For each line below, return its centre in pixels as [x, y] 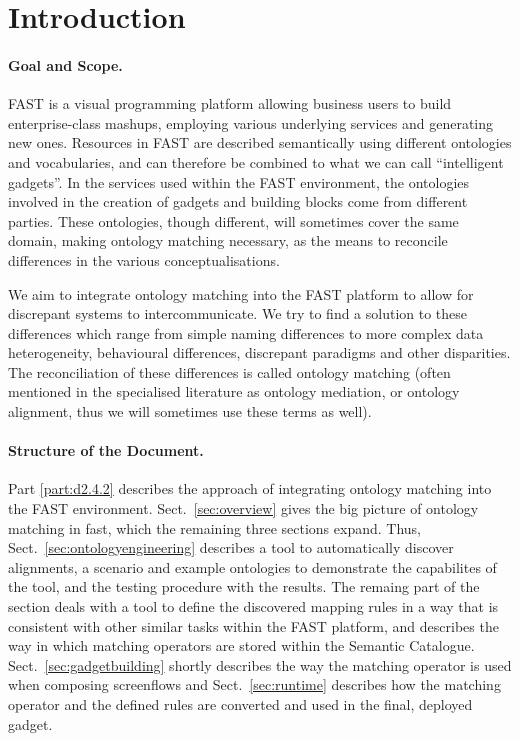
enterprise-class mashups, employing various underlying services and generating [251, 122]
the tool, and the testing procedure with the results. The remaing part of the [244, 586]
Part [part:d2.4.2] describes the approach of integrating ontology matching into [250, 488]
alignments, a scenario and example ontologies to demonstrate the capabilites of [252, 566]
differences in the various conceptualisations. [144, 259]
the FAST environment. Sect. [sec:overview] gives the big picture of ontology [243, 508]
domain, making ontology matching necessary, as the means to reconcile [228, 240]
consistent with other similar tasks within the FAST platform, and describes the [253, 625]
